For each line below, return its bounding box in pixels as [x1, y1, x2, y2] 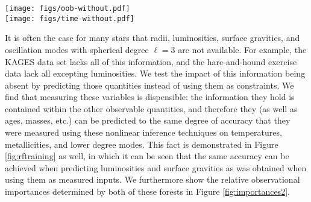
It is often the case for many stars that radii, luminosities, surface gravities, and [5, 31, 300, 44]
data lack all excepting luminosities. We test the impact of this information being [5, 67, 306, 80]
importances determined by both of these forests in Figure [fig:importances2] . [5, 185, 290, 198]
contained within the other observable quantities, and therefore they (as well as [5, 102, 298, 115]
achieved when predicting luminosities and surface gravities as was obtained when [5, 161, 307, 174]
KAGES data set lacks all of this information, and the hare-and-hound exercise [5, 55, 297, 68]
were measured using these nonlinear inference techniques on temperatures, [5, 126, 282, 139]
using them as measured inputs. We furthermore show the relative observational [5, 173, 300, 186]
